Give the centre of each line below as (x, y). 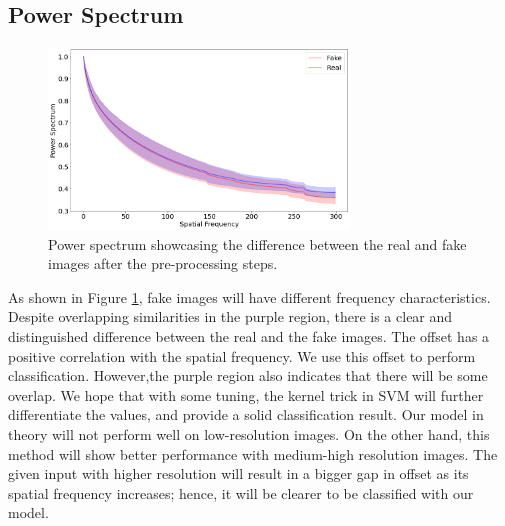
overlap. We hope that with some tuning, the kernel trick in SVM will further (246, 394)
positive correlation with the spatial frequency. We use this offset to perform (242, 355)
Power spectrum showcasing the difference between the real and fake (257, 243)
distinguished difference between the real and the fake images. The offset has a (249, 335)
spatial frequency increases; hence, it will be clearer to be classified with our (241, 492)
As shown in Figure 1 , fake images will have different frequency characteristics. (249, 296)
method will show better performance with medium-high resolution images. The (253, 453)
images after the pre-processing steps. (163, 263)
